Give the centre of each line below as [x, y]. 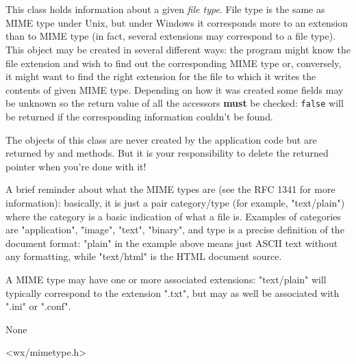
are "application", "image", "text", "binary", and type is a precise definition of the [175, 230]
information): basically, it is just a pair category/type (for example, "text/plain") [175, 202]
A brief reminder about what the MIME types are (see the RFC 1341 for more [170, 189]
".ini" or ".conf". [38, 306]
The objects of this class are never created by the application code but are [161, 139]
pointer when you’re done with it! [76, 166]
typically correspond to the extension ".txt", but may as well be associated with [173, 292]
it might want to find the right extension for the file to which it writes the [161, 76]
